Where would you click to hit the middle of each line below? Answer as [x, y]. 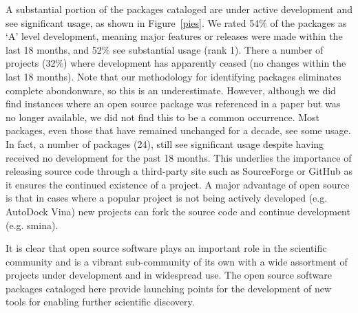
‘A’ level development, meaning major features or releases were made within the [174, 36]
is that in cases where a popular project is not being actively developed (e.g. [167, 198]
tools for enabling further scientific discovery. [100, 302]
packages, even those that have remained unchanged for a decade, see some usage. [178, 130]
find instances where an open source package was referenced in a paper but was [173, 104]
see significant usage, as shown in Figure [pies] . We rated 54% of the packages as [176, 22]
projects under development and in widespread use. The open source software [169, 275]
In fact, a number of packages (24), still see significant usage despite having [165, 143]
